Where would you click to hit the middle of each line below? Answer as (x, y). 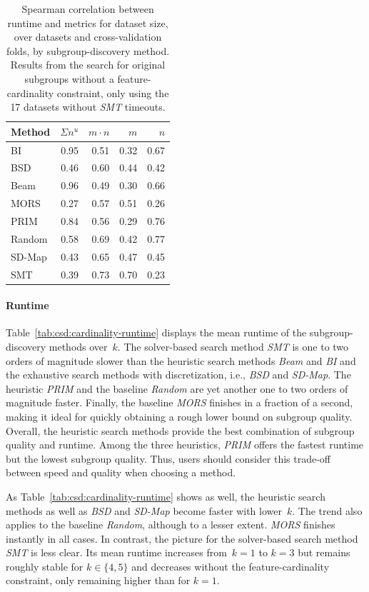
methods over (78, 346)
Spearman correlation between (88, 9)
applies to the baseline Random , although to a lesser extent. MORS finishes (171, 525)
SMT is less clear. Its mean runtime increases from (116, 552)
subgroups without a (69, 78)
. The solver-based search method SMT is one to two (233, 346)
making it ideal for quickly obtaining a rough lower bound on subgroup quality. (179, 416)
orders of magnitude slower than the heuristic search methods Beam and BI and (181, 360)
